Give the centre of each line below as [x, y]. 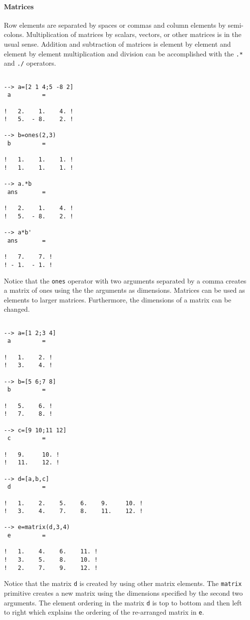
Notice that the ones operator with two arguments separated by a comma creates [125, 280]
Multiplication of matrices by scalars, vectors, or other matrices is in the [134, 34]
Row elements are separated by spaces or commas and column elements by [115, 25]
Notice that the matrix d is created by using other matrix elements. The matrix [123, 583]
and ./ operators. [30, 63]
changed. [17, 309]
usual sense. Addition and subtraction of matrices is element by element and [117, 44]
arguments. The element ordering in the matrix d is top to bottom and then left [123, 602]
